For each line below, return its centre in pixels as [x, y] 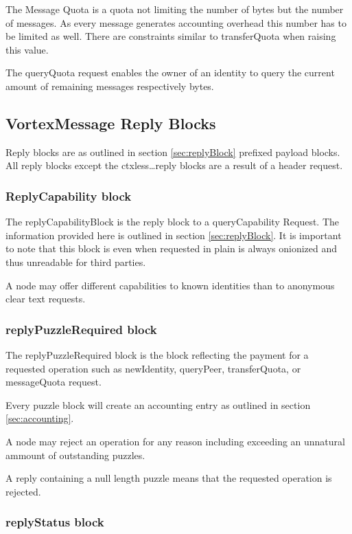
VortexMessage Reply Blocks [111, 123]
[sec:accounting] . [40, 418]
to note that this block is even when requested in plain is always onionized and [172, 248]
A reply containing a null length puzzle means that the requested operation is [169, 478]
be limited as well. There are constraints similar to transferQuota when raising [171, 36]
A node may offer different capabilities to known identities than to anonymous [170, 285]
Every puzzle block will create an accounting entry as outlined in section [158, 404]
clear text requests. [46, 299]
